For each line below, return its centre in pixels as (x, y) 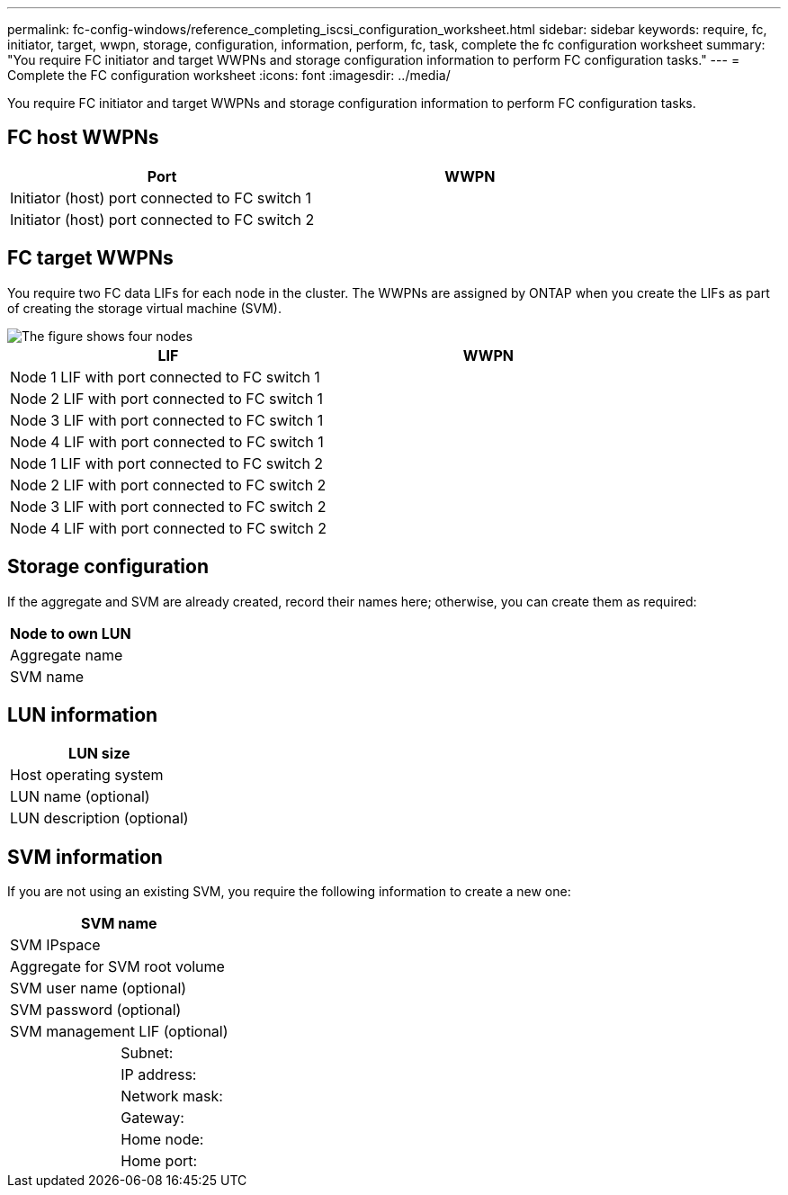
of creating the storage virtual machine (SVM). (144, 308)
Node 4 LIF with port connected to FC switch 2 (168, 528)
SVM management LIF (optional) (119, 1032)
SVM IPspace (55, 945)
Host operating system (87, 775)
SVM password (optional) (96, 1010)
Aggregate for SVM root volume (117, 967)
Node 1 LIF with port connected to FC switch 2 (167, 463)
